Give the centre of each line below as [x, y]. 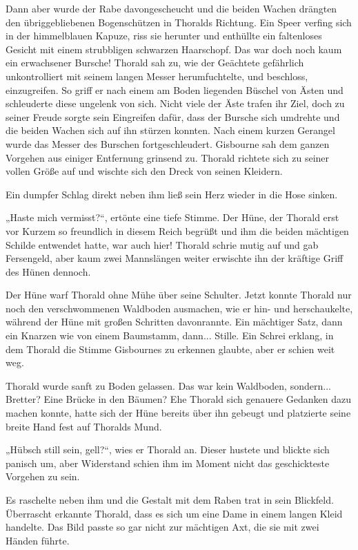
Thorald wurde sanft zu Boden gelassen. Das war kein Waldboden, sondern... [168, 385]
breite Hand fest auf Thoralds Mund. [84, 426]
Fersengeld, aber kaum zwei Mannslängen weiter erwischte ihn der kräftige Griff [175, 258]
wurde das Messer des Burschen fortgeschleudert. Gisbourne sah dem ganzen [168, 143]
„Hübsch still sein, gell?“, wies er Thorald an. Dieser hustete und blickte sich [168, 449]
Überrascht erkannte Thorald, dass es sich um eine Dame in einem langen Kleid [174, 513]
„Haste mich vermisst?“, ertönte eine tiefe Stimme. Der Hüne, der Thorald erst [172, 217]
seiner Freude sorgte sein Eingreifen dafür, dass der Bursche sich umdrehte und [173, 116]
